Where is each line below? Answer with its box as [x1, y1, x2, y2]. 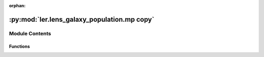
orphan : [9, 3, 26, 8]
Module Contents [9, 30, 51, 37]
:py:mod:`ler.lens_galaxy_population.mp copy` [9, 15, 154, 24]
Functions [9, 43, 30, 49]
